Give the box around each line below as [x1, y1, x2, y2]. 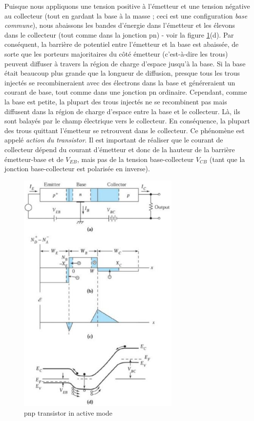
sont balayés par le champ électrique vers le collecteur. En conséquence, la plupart [4, 116, 250, 126]
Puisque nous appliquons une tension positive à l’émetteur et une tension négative [4, 1, 250, 11]
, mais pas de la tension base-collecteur [77, 154, 194, 164]
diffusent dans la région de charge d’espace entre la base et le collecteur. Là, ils [4, 106, 240, 116]
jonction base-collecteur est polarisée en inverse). [4, 163, 150, 174]
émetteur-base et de [4, 154, 63, 164]
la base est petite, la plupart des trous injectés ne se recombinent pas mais [4, 96, 227, 106]
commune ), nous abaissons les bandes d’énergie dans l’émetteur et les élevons [4, 20, 235, 30]
